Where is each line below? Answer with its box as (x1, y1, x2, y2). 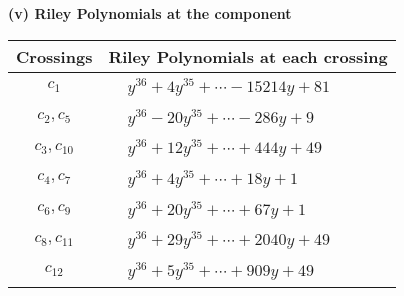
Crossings (16, 44, 93, 68)
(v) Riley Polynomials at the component (8, 3, 292, 23)
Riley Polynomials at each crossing (108, 44, 388, 68)
